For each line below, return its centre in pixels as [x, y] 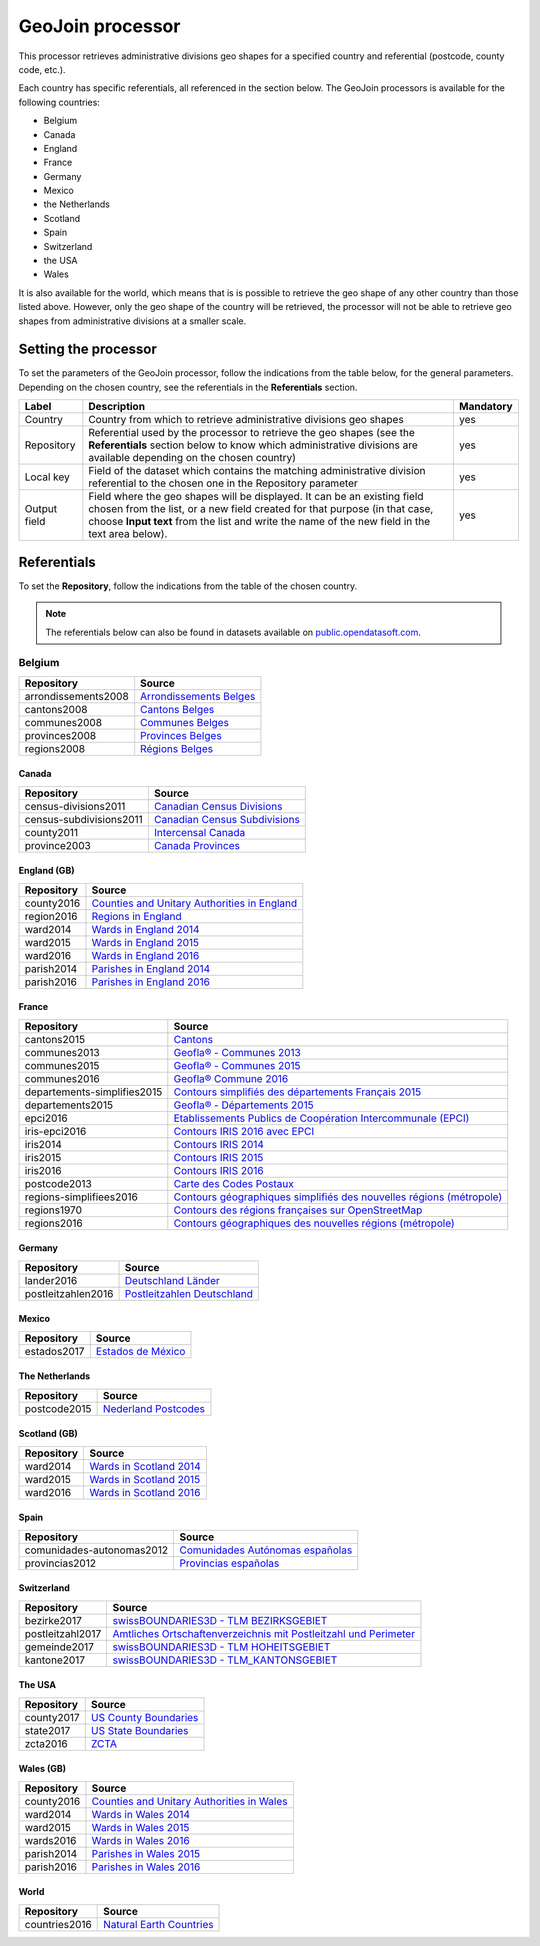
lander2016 [51, 1280]
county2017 [52, 1717]
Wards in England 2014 [145, 929]
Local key [47, 477]
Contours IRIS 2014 [219, 1144]
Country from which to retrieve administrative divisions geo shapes [246, 420]
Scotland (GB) [48, 1434]
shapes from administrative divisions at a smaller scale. [132, 321]
